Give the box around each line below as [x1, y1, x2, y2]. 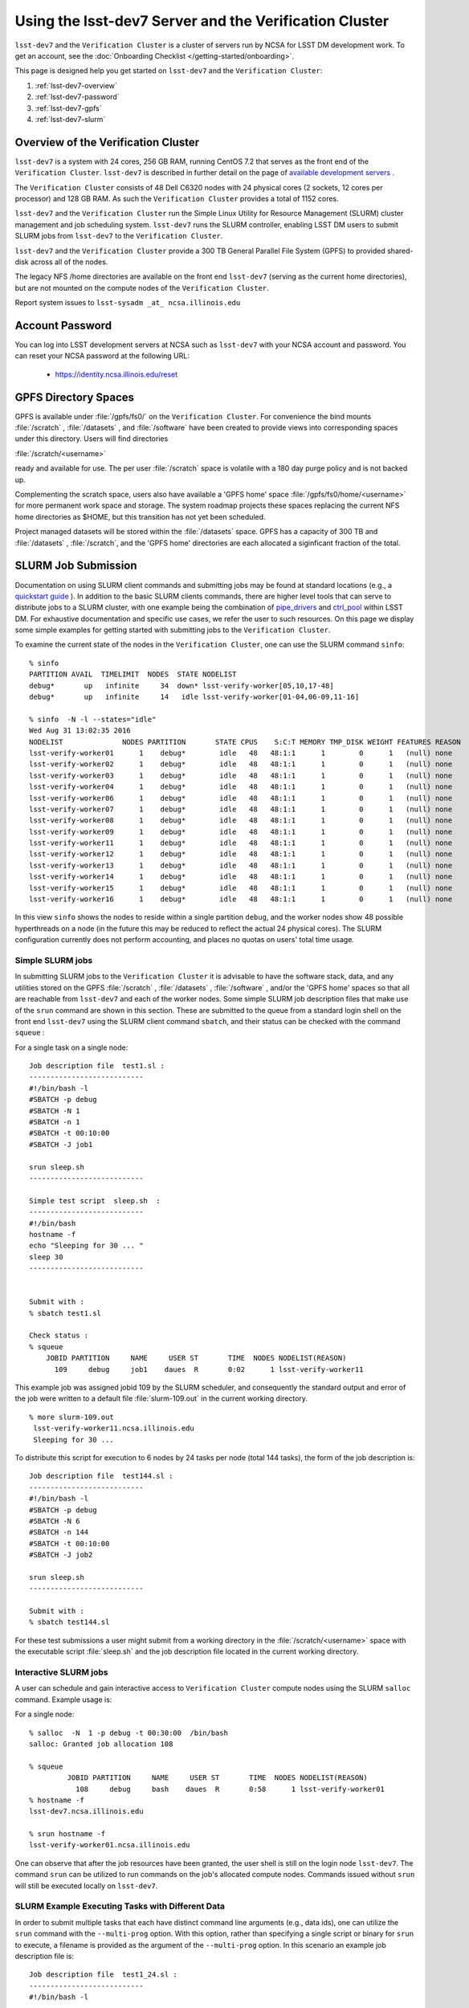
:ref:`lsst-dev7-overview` [35, 80, 118, 90]
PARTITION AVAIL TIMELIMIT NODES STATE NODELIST [29, 670, 237, 679]
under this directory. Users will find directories [14, 434, 169, 443]
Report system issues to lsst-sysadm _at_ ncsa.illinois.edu [14, 298, 241, 308]
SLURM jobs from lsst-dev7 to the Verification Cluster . [14, 231, 223, 241]
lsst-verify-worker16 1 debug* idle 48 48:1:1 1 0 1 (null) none [29, 895, 453, 904]
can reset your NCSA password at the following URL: [14, 351, 190, 361]
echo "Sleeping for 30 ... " [29, 1241, 144, 1251]
